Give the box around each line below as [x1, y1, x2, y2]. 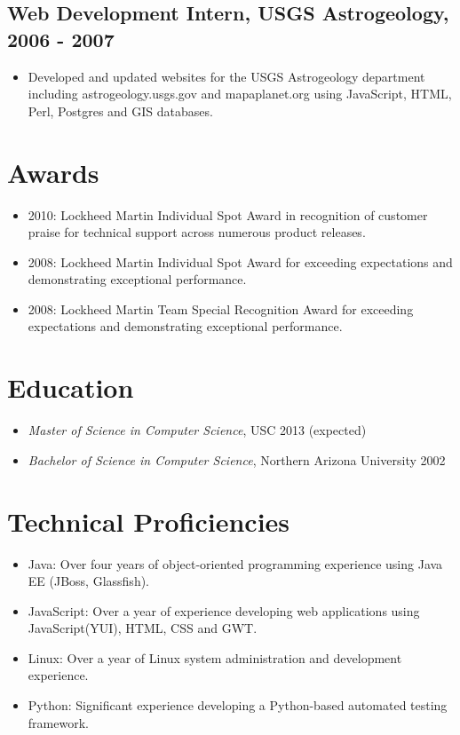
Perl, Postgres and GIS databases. [28, 101, 213, 120]
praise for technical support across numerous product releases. [28, 223, 366, 241]
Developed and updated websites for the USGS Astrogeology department [28, 67, 425, 85]
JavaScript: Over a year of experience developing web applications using [28, 601, 420, 620]
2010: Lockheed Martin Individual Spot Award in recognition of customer [28, 205, 428, 224]
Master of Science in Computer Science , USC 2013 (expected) [28, 421, 367, 439]
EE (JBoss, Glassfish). [28, 572, 150, 590]
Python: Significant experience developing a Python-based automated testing [28, 696, 448, 715]
